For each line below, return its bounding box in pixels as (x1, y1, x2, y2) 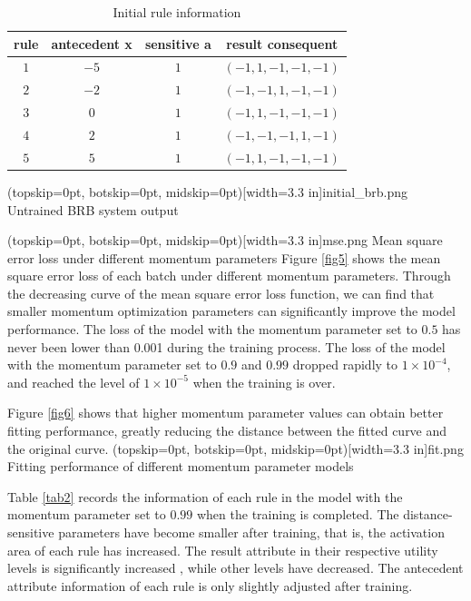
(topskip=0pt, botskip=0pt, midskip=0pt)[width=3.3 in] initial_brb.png (7, 182, 408, 201)
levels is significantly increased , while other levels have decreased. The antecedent (7, 558, 464, 577)
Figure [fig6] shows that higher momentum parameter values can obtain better (7, 403, 444, 422)
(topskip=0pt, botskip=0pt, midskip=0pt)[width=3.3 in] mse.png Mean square (7, 231, 443, 250)
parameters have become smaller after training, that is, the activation (58, 523, 445, 541)
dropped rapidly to (292, 355, 398, 374)
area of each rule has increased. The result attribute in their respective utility (7, 540, 438, 559)
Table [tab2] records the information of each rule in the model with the (7, 487, 403, 506)
